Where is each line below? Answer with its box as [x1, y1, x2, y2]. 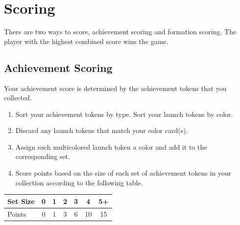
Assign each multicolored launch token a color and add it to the [15, 141, 207, 152]
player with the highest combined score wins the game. [4, 36, 168, 46]
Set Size [7, 196, 35, 206]
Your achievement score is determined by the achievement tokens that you [4, 83, 227, 93]
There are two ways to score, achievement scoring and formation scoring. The [4, 26, 237, 37]
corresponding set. [15, 151, 70, 161]
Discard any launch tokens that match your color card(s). [15, 125, 188, 135]
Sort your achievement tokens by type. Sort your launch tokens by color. [15, 109, 233, 119]
